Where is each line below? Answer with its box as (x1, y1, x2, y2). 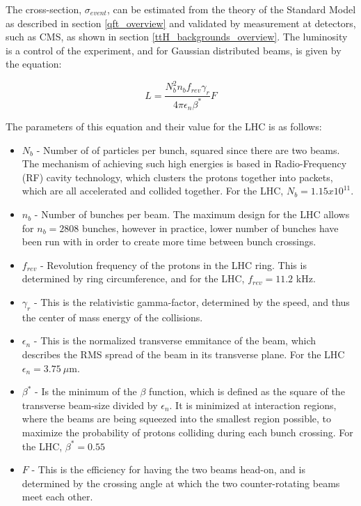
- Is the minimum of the (35, 384, 137, 399)
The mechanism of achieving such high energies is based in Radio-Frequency (22, 156, 347, 171)
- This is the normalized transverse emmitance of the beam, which (33, 333, 316, 348)
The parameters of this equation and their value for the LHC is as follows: (6, 119, 322, 134)
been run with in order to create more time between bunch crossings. (22, 234, 316, 249)
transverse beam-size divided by (22, 397, 158, 412)
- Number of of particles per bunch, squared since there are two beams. (36, 142, 340, 157)
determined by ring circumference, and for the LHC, (22, 271, 245, 286)
